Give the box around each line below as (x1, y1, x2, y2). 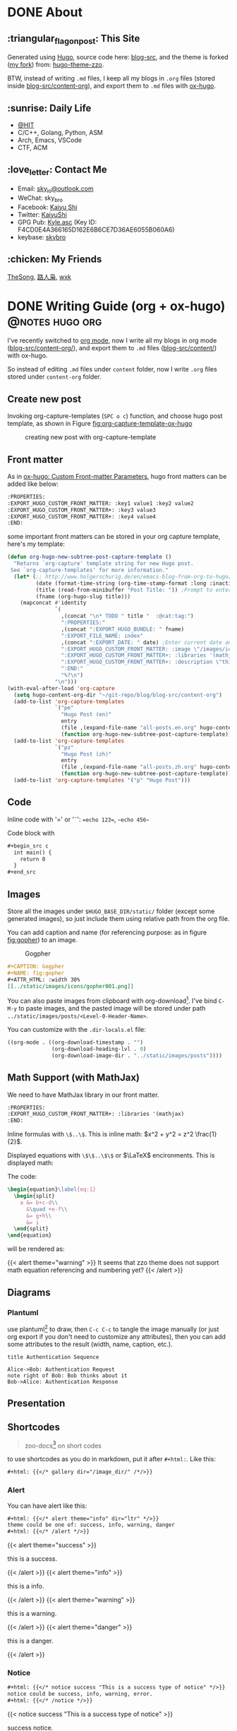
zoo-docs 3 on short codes (24, 1440, 102, 1450)
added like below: (7, 480, 59, 488)
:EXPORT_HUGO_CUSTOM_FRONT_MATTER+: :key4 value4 (7, 513, 157, 520)
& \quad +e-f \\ (25, 1206, 68, 1213)
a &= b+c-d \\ (20, 1198, 59, 1206)
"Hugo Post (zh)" (61, 750, 112, 758)
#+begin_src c (7, 842, 49, 850)
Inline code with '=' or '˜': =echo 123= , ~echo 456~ (7, 815, 150, 823)
